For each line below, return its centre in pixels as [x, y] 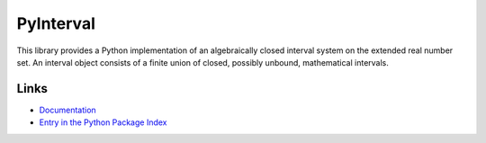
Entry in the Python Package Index [103, 122]
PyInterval [56, 23]
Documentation [67, 110]
